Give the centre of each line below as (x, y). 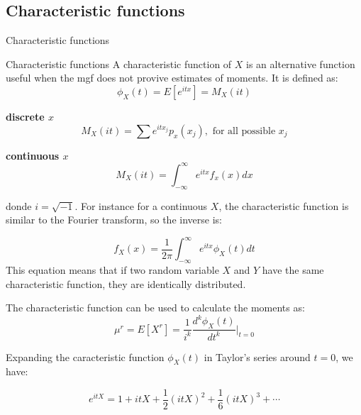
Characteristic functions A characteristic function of (119, 63)
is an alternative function (301, 63)
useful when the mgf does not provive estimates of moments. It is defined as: (172, 78)
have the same (293, 270)
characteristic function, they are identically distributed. (126, 283)
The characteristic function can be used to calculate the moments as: (155, 308)
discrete (25, 116)
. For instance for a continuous (141, 205)
